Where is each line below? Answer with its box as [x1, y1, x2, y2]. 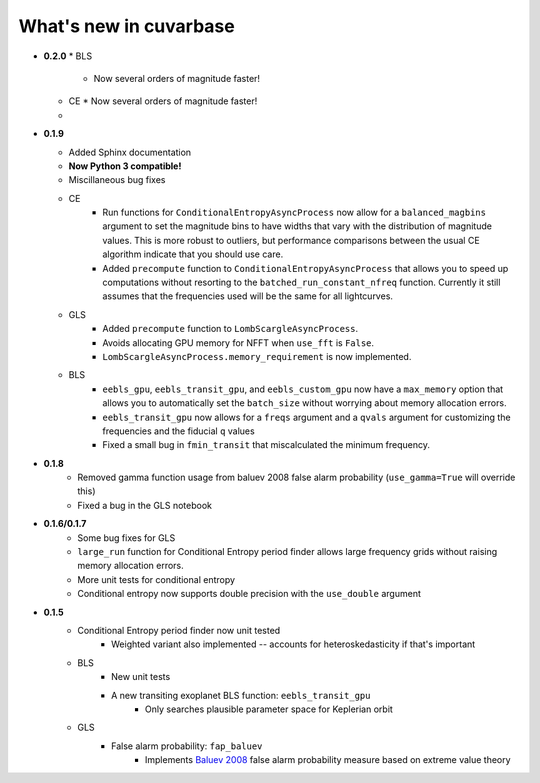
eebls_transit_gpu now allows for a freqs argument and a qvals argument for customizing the [102, 411, 511, 423]
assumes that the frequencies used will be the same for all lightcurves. [102, 290, 394, 302]
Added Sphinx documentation [68, 146, 192, 158]
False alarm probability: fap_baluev [111, 740, 263, 752]
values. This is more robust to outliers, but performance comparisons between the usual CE [102, 234, 480, 246]
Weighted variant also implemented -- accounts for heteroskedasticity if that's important [111, 638, 476, 650]
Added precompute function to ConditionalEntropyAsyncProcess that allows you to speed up [102, 262, 509, 274]
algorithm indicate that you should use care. [102, 248, 284, 260]
